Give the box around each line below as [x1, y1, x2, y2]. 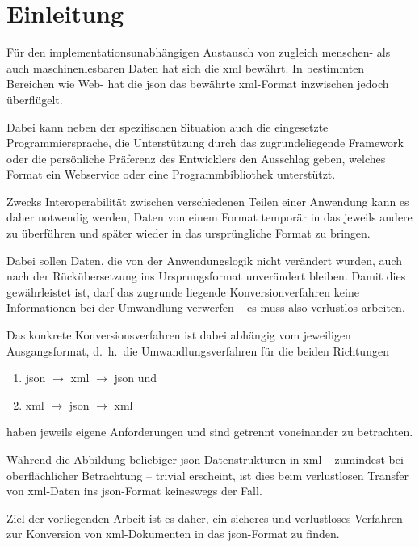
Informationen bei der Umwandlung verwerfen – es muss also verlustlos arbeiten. [6, 299, 405, 316]
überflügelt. [6, 90, 63, 107]
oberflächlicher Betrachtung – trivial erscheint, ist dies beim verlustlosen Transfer [6, 466, 409, 483]
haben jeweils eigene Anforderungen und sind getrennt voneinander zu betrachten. [6, 423, 413, 440]
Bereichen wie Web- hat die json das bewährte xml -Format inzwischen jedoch [6, 75, 389, 92]
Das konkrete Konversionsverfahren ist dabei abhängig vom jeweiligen [6, 326, 351, 343]
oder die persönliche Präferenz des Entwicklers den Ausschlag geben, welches [6, 149, 386, 166]
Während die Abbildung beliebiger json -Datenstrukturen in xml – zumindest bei [6, 451, 404, 467]
